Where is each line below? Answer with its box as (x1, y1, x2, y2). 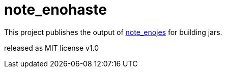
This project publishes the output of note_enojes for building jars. (4, 27, 222, 37)
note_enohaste (4, 1, 107, 18)
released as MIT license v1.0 (4, 43, 99, 52)
